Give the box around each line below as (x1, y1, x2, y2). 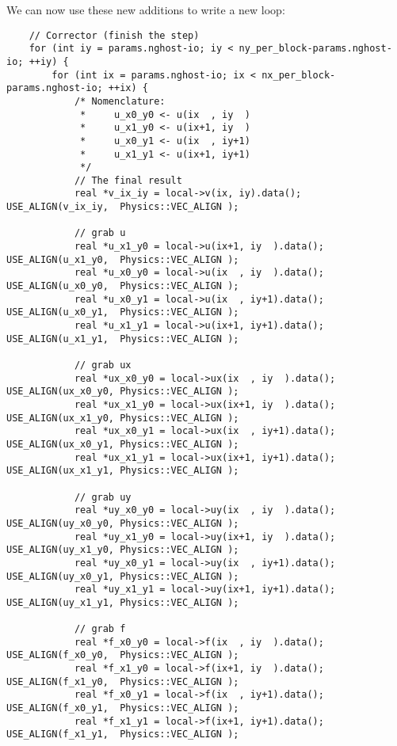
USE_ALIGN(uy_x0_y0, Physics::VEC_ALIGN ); (6, 517, 239, 529)
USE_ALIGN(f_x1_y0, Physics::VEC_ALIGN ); (6, 676, 239, 687)
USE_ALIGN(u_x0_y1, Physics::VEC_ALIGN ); (6, 306, 239, 318)
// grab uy (74, 491, 132, 503)
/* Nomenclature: (74, 95, 166, 107)
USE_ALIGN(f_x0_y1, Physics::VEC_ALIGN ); (6, 702, 239, 714)
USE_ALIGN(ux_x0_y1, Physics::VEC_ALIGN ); (6, 438, 239, 450)
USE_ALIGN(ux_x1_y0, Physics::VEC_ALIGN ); (6, 412, 239, 424)
